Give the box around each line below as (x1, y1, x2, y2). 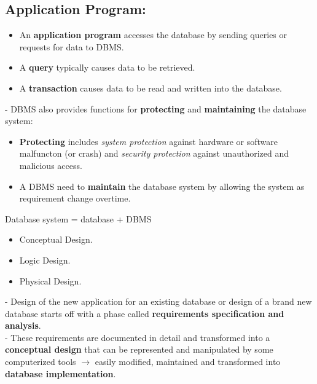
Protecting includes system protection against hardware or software (19, 135, 278, 147)
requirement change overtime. (19, 192, 131, 205)
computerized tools (5, 355, 76, 368)
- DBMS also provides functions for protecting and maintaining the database (5, 102, 307, 115)
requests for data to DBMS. (19, 40, 124, 53)
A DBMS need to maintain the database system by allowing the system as (19, 179, 305, 192)
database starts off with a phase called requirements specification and (5, 307, 284, 319)
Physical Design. (19, 274, 82, 287)
